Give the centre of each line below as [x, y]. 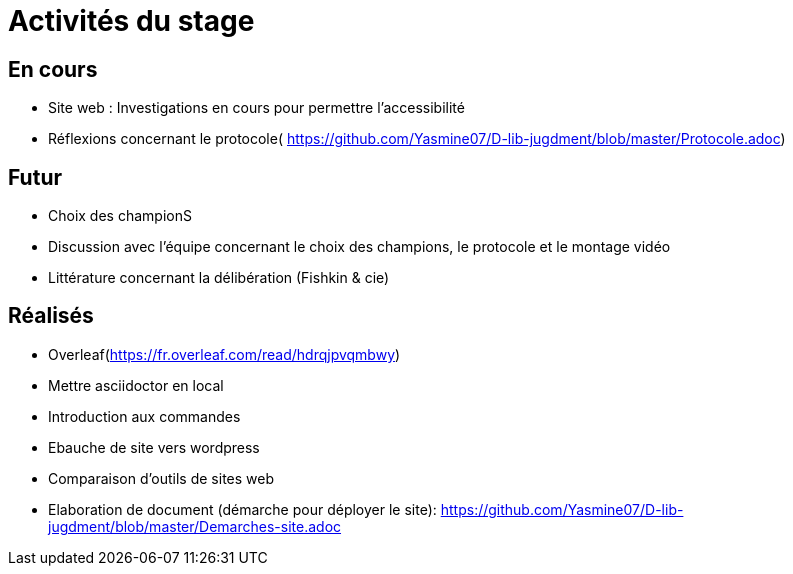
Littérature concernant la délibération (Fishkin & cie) [219, 278]
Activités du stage [131, 21]
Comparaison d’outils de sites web [161, 478]
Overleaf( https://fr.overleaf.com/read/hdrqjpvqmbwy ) [224, 354]
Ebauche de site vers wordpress [154, 447]
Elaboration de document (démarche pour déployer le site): [242, 509]
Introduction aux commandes [144, 416]
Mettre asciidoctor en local [136, 385]
